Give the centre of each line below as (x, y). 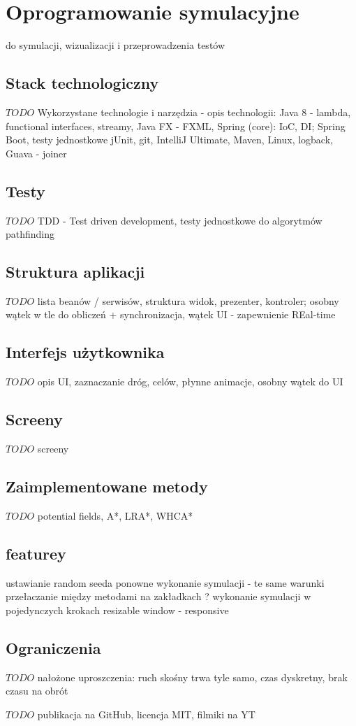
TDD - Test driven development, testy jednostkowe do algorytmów (180, 220)
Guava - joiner (36, 153)
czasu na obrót (37, 691)
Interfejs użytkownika (85, 352)
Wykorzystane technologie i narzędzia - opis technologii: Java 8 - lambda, (194, 112)
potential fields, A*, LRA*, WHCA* (115, 515)
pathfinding (30, 234)
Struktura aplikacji (75, 272)
